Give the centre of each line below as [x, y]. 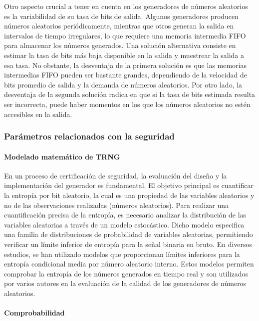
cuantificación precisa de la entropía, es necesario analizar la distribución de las [125, 215]
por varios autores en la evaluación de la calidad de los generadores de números [125, 283]
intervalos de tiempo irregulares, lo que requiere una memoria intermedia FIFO [125, 35]
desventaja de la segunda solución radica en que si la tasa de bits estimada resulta [130, 94]
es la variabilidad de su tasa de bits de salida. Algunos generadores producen [122, 16]
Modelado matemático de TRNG [62, 156]
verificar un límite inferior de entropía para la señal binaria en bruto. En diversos [128, 244]
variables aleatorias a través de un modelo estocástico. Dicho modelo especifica [124, 224]
